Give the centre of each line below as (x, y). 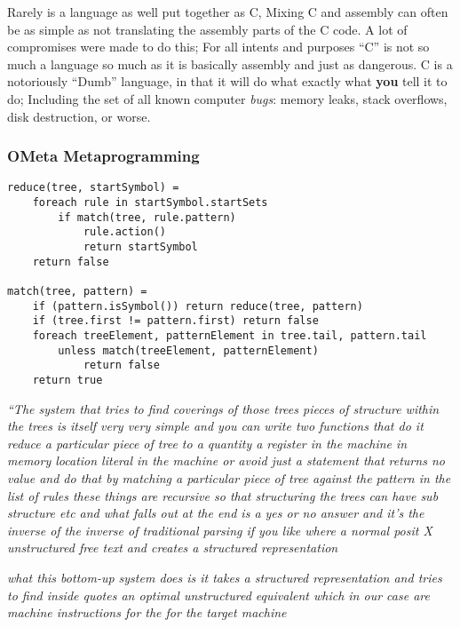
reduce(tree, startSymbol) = (93, 188)
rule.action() (124, 232)
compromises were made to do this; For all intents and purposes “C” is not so (218, 47)
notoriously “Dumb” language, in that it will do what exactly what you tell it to (227, 81)
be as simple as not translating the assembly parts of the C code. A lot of (207, 29)
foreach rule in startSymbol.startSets (150, 203)
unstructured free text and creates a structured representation (173, 548)
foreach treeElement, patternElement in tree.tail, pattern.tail (230, 335)
